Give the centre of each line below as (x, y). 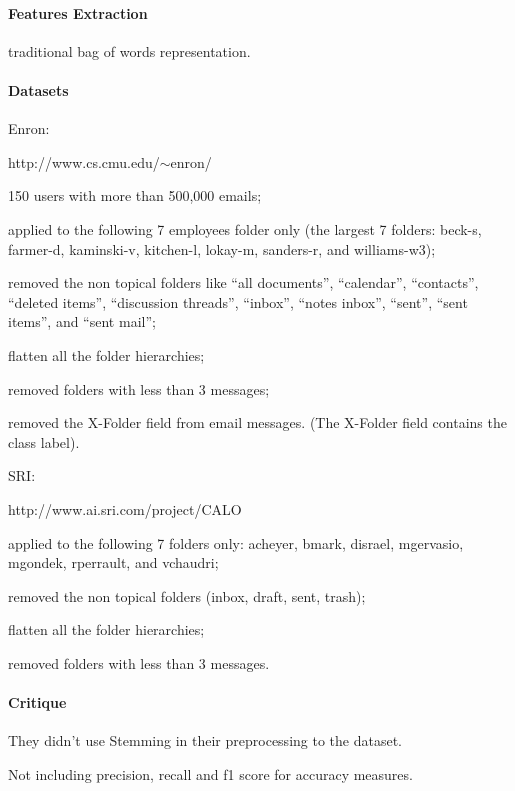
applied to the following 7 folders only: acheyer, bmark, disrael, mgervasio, (236, 542)
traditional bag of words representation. (129, 50)
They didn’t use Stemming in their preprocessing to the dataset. (205, 740)
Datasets (38, 89)
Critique (37, 702)
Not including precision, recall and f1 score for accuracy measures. (210, 773)
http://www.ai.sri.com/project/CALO (125, 508)
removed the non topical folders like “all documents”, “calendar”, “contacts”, (243, 282)
